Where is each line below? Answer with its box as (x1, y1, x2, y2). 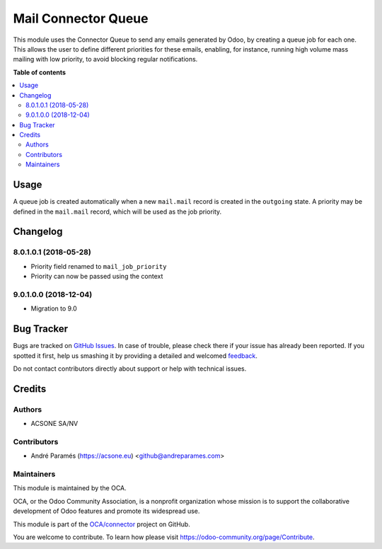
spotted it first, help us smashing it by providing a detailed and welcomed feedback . (13, 351, 258, 360)
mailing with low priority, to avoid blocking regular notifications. (13, 55, 198, 64)
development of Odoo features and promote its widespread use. (13, 507, 200, 516)
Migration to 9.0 (30, 304, 77, 313)
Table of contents (13, 68, 66, 76)
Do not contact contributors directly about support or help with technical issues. (13, 364, 247, 373)
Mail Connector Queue (13, 11, 149, 26)
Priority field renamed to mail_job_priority (30, 262, 167, 270)
